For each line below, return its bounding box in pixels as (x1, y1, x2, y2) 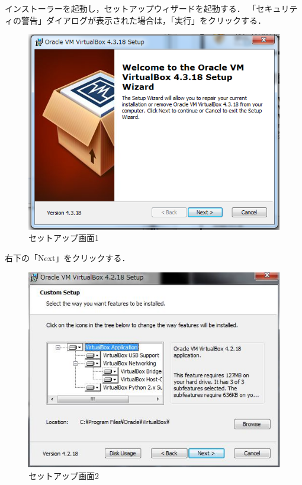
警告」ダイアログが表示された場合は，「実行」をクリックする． (21, 14, 266, 26)
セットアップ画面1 (28, 232, 99, 244)
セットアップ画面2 (28, 469, 99, 481)
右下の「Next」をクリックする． (5, 252, 130, 264)
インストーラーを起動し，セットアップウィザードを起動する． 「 (5, 2, 256, 14)
